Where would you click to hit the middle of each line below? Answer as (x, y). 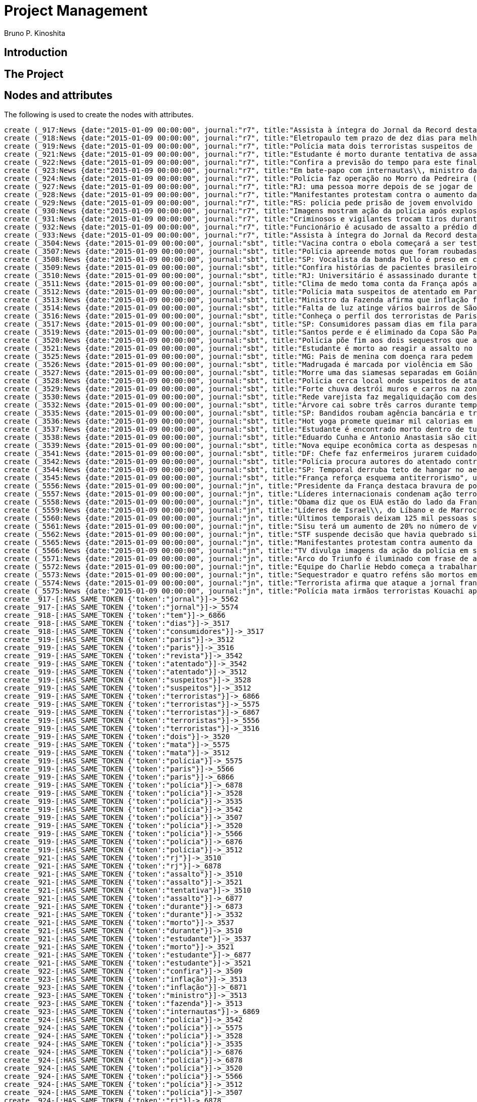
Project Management (76, 11)
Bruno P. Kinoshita (35, 33)
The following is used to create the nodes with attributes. (99, 115)
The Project (34, 74)
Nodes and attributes (58, 96)
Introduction (36, 53)
